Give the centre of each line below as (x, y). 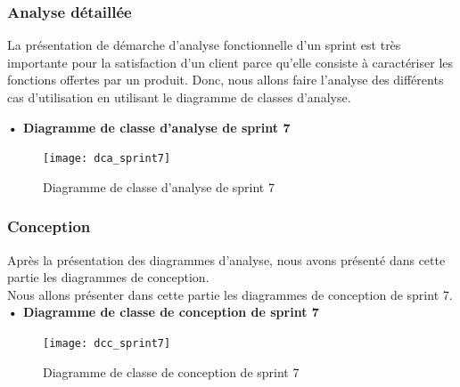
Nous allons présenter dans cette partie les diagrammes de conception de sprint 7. (230, 294)
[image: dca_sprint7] (107, 159)
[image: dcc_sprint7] (107, 344)
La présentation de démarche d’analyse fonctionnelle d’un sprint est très (204, 45)
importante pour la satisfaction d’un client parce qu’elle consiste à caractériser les (230, 62)
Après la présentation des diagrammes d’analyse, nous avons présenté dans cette (226, 259)
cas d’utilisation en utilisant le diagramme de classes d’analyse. (179, 97)
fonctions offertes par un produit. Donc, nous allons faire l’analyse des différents (226, 80)
